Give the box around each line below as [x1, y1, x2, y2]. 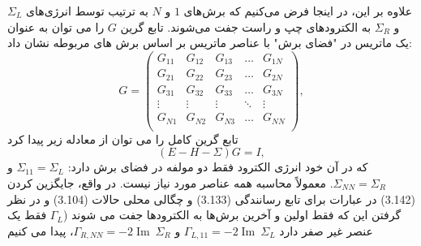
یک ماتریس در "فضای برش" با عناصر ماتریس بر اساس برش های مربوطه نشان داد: [7, 34, 412, 51]
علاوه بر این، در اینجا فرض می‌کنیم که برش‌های [183, 2, 412, 19]
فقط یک [7, 206, 47, 223]
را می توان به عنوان [7, 18, 105, 35]
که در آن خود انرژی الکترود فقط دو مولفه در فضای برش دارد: [67, 158, 368, 175]
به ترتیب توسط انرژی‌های [26, 2, 148, 19]
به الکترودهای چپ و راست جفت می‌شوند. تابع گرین [120, 18, 372, 35]
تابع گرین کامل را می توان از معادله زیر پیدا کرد [7, 130, 238, 147]
